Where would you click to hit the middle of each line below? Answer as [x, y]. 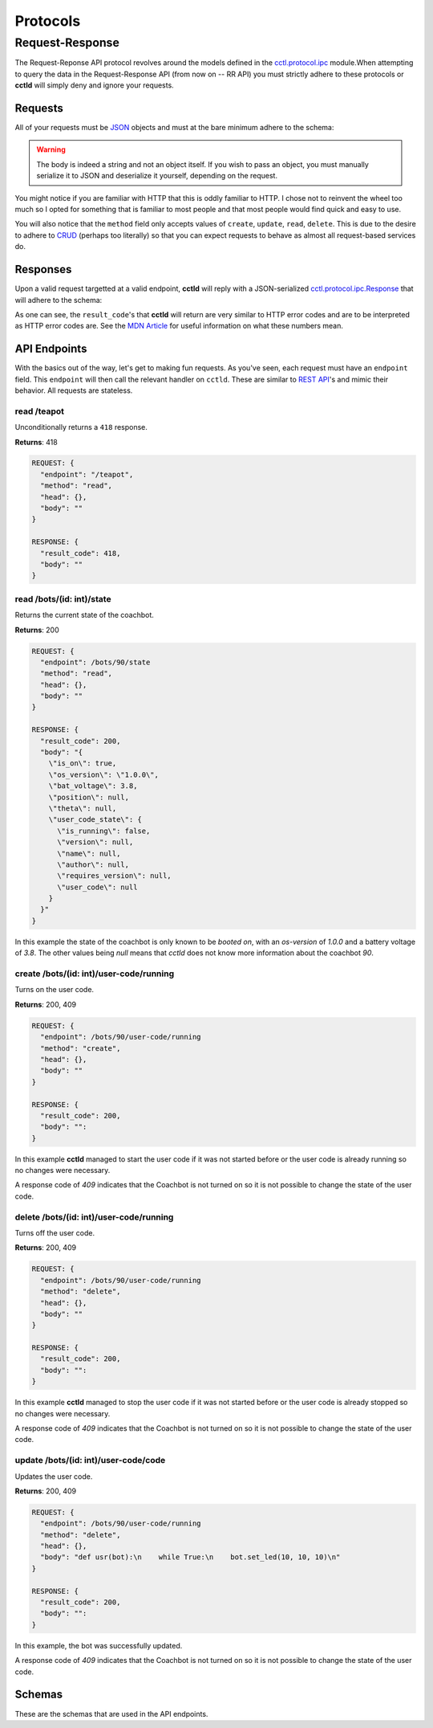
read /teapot [39, 411]
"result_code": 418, [81, 553]
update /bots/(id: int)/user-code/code [90, 1460]
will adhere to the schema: [59, 300]
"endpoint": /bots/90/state [95, 662]
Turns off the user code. [55, 1232]
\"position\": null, [89, 797]
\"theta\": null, [83, 808]
